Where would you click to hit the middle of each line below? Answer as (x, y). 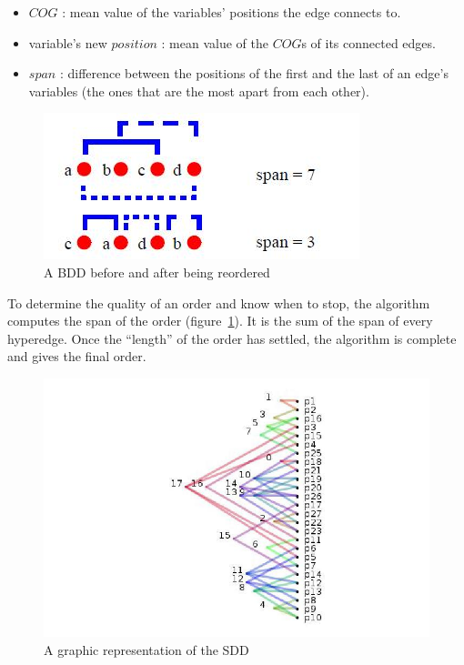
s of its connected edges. (368, 42)
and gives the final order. (77, 356)
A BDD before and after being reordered (157, 272)
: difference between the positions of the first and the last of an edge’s (254, 73)
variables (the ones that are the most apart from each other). (199, 91)
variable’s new (68, 42)
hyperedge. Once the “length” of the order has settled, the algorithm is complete (232, 338)
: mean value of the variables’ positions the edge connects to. (232, 12)
